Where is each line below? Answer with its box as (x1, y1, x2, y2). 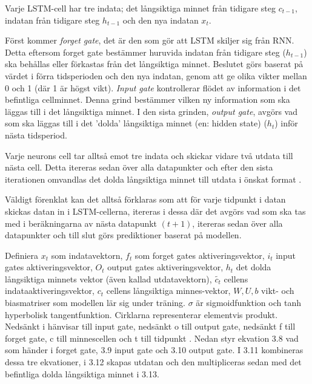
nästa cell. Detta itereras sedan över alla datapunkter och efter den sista (5, 161, 273, 174)
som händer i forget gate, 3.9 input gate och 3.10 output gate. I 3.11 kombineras (5, 343, 304, 356)
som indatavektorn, (51, 249, 123, 261)
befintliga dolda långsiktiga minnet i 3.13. (5, 367, 159, 380)
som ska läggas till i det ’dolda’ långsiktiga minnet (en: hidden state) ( (5, 117, 267, 129)
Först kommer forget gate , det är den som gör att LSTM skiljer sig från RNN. (5, 34, 294, 47)
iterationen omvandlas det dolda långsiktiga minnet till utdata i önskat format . (5, 172, 302, 185)
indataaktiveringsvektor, (5, 284, 95, 297)
